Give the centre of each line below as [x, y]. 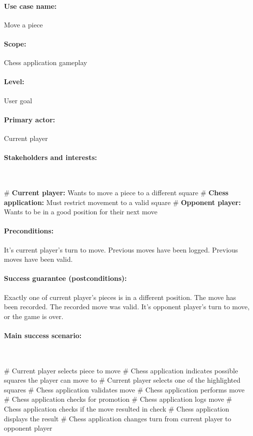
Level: [14, 81]
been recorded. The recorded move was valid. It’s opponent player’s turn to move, [127, 307]
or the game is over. [34, 316]
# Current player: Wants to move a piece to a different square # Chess [116, 192]
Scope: [15, 43]
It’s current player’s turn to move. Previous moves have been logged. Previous [121, 249]
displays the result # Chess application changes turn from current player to [118, 418]
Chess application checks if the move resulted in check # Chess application [117, 409]
